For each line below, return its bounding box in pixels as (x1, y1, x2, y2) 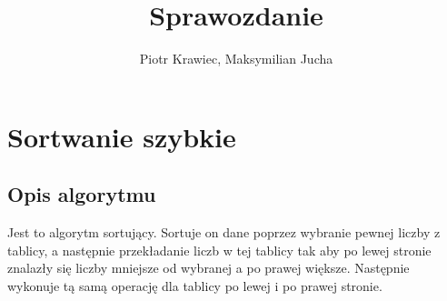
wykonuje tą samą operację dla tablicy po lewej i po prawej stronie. (7, 276, 382, 295)
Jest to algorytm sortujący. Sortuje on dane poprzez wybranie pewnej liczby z (7, 223, 441, 242)
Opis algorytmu (7, 180, 156, 208)
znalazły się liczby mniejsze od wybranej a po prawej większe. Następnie (7, 258, 410, 277)
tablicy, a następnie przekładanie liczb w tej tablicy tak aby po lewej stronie (7, 240, 432, 259)
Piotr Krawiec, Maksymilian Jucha (139, 49, 333, 68)
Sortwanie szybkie (7, 117, 236, 155)
